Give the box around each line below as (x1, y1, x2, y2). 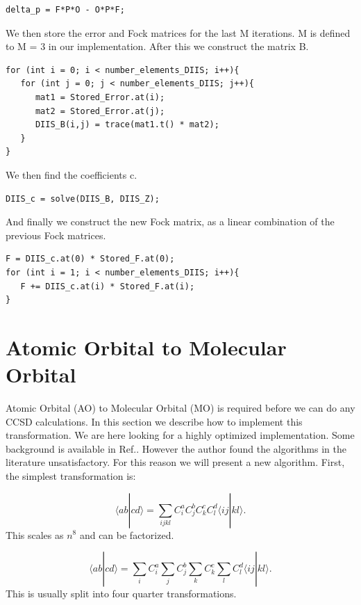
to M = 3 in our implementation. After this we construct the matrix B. (6, 39, 309, 54)
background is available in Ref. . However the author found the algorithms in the (6, 441, 346, 455)
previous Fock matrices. (6, 227, 106, 242)
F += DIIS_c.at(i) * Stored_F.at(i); (20, 281, 195, 291)
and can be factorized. (79, 527, 174, 542)
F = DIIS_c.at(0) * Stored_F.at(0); (6, 254, 175, 264)
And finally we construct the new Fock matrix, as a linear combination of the (6, 214, 335, 229)
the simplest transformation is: (6, 468, 136, 483)
